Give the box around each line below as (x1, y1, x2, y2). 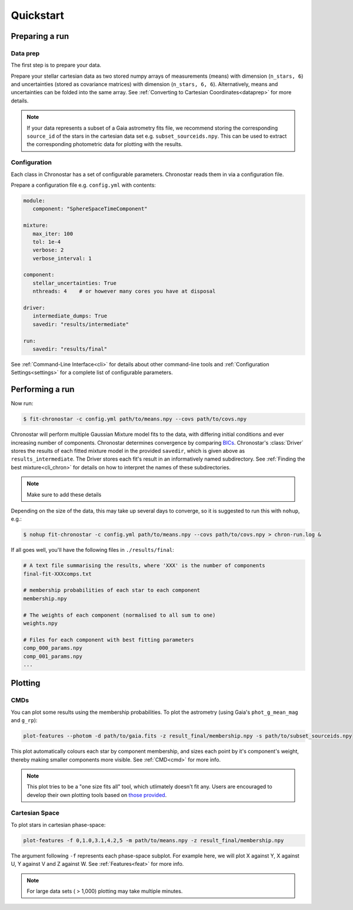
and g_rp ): (11, 717, 38, 724)
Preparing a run (11, 31, 69, 41)
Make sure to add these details (26, 491, 102, 498)
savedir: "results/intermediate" (32, 321, 129, 327)
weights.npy (23, 620, 58, 627)
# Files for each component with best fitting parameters (23, 636, 194, 643)
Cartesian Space (11, 809, 60, 817)
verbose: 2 (32, 247, 64, 253)
